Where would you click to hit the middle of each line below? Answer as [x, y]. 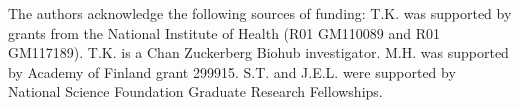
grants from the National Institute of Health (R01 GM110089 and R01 [224, 32]
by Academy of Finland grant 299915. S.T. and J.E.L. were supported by [232, 71]
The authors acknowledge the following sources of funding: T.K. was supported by [260, 13]
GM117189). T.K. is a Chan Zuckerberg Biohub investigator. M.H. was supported [258, 52]
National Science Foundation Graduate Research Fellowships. [195, 91]
